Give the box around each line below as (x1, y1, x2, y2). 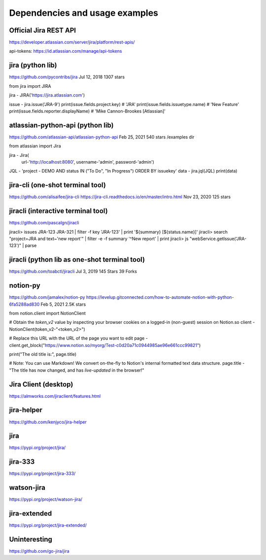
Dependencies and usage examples (9, 7, 159, 18)
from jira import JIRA (9, 83, 51, 89)
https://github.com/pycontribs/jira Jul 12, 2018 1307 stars (9, 74, 125, 80)
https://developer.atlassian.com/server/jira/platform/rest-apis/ (9, 39, 135, 45)
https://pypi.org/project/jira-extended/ (9, 523, 87, 528)
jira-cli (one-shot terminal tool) (9, 181, 106, 189)
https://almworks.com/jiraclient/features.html (9, 393, 101, 399)
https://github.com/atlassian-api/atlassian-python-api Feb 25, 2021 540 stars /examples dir (9, 134, 195, 140)
